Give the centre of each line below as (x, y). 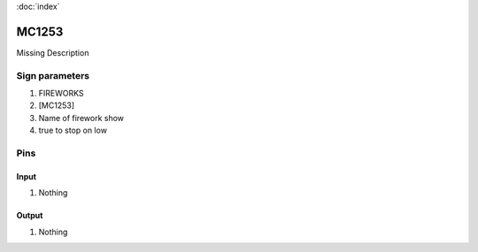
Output (30, 216)
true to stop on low (73, 130)
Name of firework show (81, 118)
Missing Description (53, 52)
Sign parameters (53, 75)
